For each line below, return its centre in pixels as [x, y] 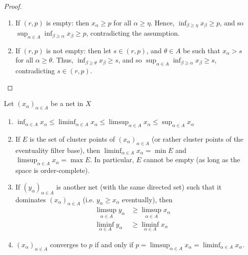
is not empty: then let [79, 50]
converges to [68, 244]
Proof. [13, 6]
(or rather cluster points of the [197, 139]
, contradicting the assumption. [133, 33]
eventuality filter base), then [58, 150]
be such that [201, 50]
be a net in [67, 103]
